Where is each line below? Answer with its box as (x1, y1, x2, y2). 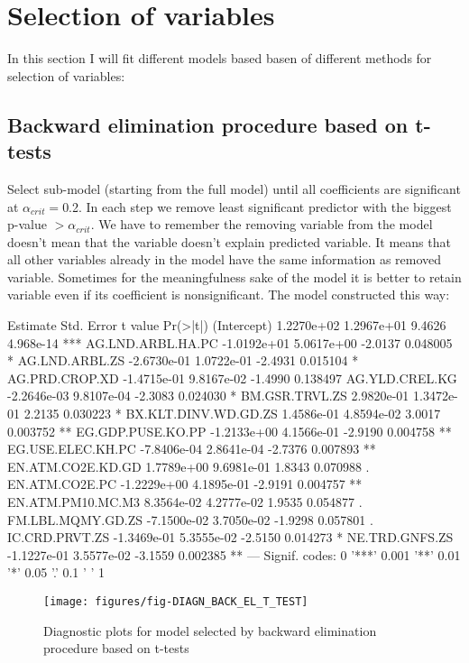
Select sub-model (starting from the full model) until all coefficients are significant (7, 179, 461, 198)
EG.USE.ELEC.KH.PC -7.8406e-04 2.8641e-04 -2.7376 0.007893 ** (7, 439, 376, 458)
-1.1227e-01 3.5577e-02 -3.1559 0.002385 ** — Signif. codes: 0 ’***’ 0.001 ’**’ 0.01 (7, 545, 461, 564)
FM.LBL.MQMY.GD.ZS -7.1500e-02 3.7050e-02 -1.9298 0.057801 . (7, 510, 373, 529)
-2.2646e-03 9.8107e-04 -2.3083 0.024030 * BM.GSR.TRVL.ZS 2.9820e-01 (7, 386, 409, 405)
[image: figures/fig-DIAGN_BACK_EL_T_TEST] (43, 594, 308, 608)
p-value (7, 215, 47, 234)
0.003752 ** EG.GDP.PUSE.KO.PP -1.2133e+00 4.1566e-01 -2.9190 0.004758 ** (7, 421, 452, 440)
